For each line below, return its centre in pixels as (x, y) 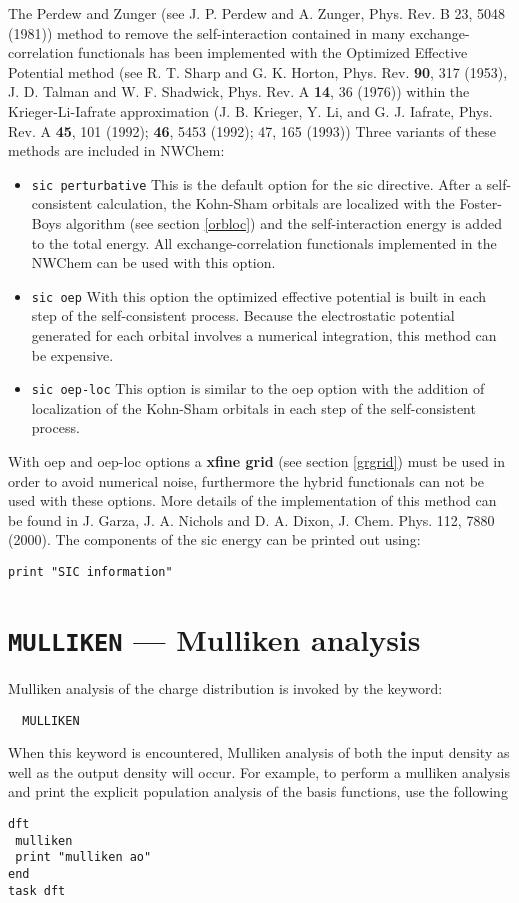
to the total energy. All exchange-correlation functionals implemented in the (264, 242)
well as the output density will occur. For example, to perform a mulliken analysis (259, 771)
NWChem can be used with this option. (153, 262)
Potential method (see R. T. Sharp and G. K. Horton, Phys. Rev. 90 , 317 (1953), (258, 71)
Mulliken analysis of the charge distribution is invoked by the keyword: (225, 687)
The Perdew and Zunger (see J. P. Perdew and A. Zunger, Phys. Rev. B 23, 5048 (257, 13)
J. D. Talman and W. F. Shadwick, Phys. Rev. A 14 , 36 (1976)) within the (239, 91)
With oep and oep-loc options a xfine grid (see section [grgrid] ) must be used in (257, 461)
